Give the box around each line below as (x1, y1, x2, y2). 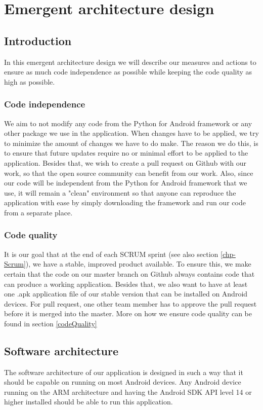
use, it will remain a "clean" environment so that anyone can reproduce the (4, 187, 236, 198)
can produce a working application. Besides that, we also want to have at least (4, 278, 248, 289)
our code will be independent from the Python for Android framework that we (4, 177, 247, 188)
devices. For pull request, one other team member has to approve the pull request (4, 298, 257, 309)
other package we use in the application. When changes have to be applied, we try (4, 128, 259, 138)
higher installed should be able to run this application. (4, 396, 173, 407)
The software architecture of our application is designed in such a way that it (4, 366, 243, 377)
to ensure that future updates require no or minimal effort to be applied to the (4, 147, 248, 158)
